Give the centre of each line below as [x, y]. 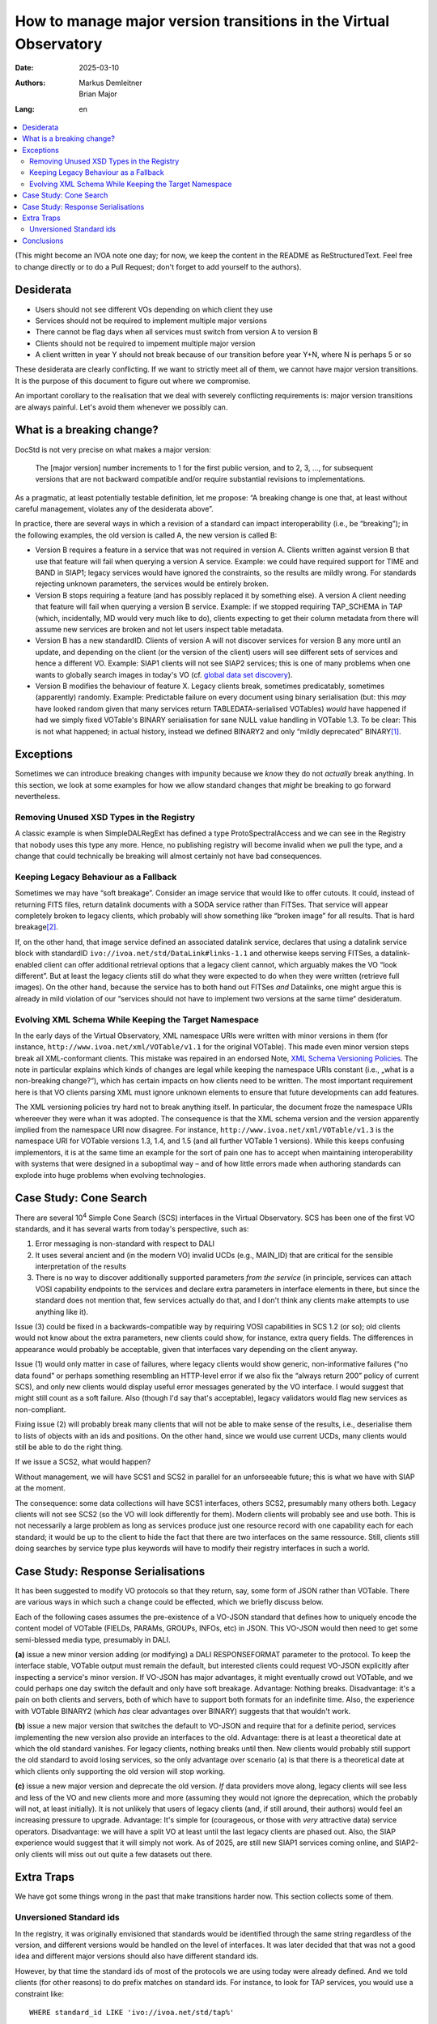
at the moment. [40, 1488]
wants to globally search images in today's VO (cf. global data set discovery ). [164, 674]
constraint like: [40, 1994]
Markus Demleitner [111, 83]
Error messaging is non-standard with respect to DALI [125, 1244]
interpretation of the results [81, 1266]
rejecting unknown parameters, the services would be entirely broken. [152, 584]
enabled [28, 964]
